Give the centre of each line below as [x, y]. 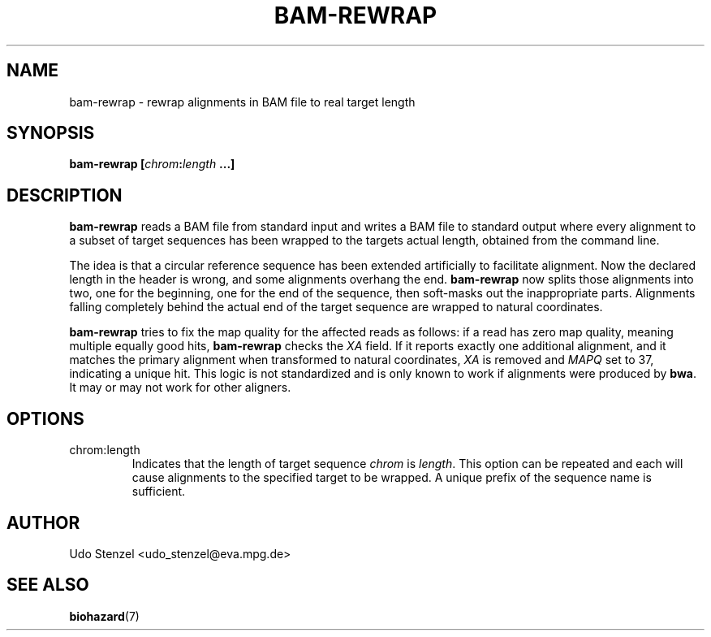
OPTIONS [45, 418]
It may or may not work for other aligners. [180, 388]
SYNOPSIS [51, 133]
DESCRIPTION [65, 195]
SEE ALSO [48, 585]
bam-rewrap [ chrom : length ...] [152, 164]
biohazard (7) [104, 616]
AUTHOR [43, 522]
